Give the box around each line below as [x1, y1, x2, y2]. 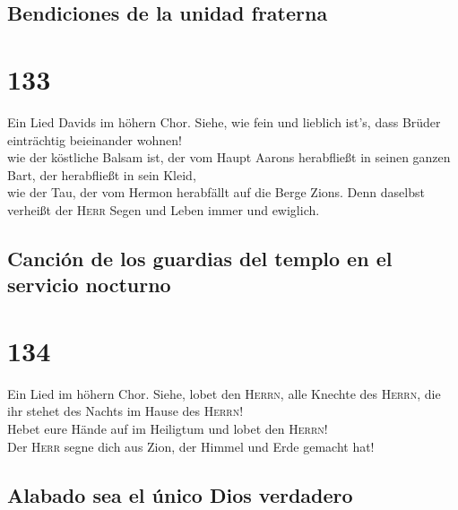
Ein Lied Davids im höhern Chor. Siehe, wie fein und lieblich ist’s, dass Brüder [7, 112, 441, 131]
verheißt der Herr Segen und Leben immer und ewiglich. [7, 200, 320, 219]
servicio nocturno [7, 271, 171, 298]
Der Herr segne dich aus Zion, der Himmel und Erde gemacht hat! [7, 437, 375, 455]
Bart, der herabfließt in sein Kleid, [7, 165, 196, 184]
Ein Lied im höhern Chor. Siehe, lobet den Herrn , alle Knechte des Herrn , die [7, 384, 441, 402]
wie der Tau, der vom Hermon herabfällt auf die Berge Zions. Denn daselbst [7, 183, 425, 202]
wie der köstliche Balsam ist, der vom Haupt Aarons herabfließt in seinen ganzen [7, 148, 451, 167]
